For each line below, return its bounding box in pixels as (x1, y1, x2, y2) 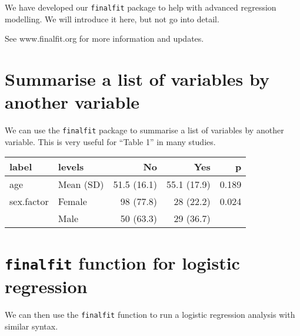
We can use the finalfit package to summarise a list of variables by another (5, 124, 284, 136)
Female (58, 194, 87, 209)
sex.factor (9, 194, 49, 209)
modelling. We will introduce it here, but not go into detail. (5, 12, 219, 25)
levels (58, 160, 84, 174)
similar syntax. (5, 320, 58, 332)
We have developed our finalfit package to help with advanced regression (5, 1, 276, 13)
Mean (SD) (58, 177, 104, 191)
